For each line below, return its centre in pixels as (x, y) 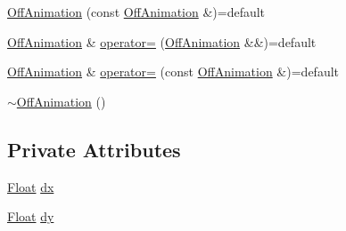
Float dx (31, 186)
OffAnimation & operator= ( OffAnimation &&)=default (162, 41)
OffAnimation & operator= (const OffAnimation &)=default (173, 72)
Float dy (31, 216)
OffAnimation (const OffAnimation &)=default (136, 12)
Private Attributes (94, 149)
